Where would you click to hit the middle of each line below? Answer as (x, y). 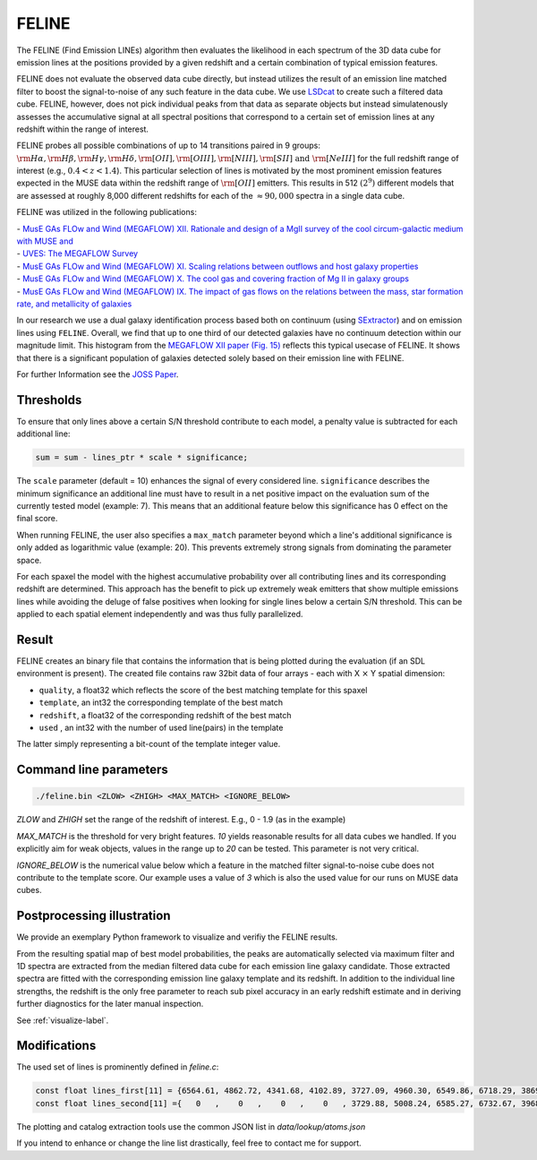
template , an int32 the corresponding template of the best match (161, 702)
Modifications (56, 1046)
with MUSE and (45, 241)
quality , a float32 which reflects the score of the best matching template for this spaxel (203, 690)
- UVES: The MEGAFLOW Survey (77, 253)
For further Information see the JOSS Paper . (98, 374)
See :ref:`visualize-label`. (63, 1020)
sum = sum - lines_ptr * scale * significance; (141, 458)
